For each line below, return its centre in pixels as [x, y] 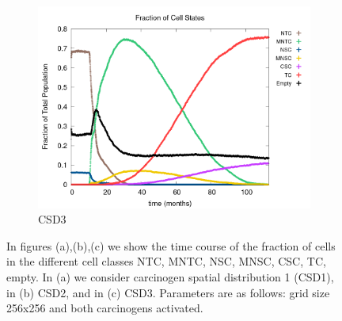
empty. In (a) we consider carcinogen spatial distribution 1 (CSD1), [170, 277]
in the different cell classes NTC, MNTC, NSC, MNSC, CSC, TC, [166, 261]
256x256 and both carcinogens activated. [105, 308]
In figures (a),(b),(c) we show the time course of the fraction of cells [171, 245]
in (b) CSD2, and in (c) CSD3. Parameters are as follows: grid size [168, 292]
